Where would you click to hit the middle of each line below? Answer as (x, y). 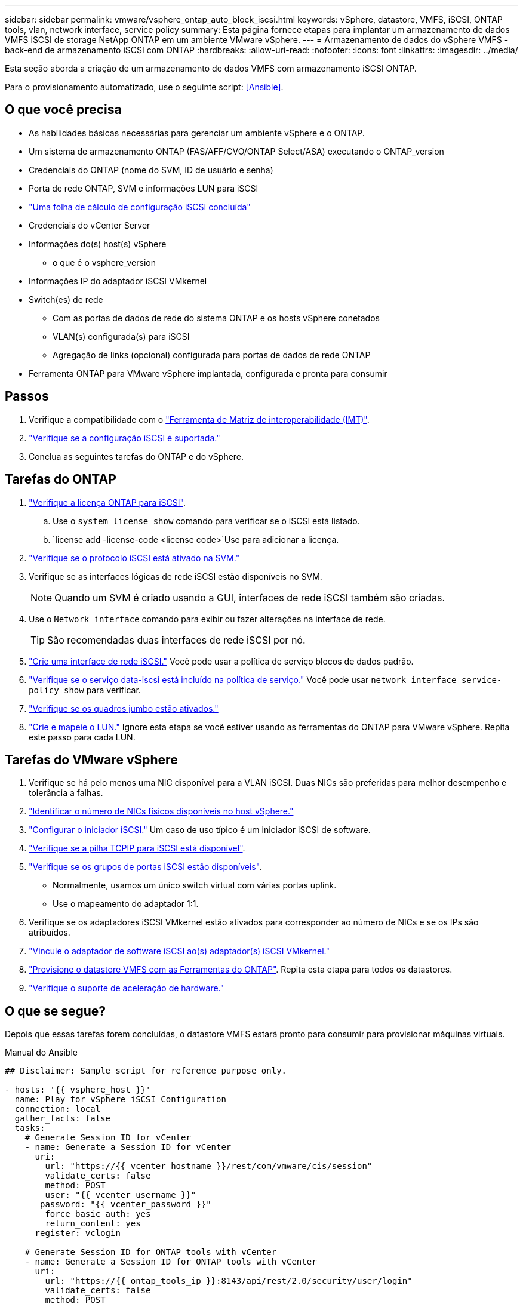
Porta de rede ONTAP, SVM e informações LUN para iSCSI (144, 188)
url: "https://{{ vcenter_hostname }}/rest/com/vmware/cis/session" (209, 1166)
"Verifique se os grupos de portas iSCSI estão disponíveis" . (145, 867)
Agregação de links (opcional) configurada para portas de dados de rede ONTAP (212, 355)
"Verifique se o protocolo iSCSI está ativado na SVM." (134, 558)
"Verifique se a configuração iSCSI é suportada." (124, 438)
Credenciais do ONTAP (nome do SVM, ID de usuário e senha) (151, 170)
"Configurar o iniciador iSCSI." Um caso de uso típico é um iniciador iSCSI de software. (200, 830)
